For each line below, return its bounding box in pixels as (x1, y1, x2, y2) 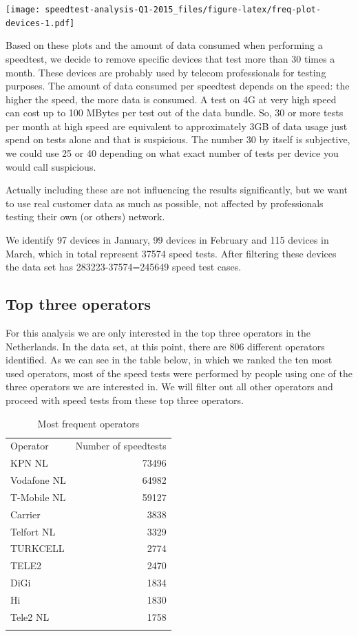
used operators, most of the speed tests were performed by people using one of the (6, 365, 352, 380)
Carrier (10, 507, 41, 521)
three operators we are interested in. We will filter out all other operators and (6, 379, 333, 394)
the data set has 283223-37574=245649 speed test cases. (6, 259, 242, 274)
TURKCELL (10, 541, 65, 555)
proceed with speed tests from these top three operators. (6, 392, 244, 407)
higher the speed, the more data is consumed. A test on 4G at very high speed (6, 92, 337, 106)
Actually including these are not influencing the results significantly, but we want (6, 182, 348, 197)
